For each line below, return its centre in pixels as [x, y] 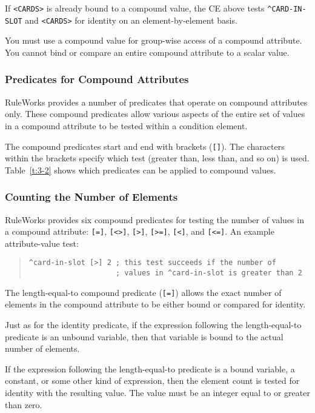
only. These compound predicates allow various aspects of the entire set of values [155, 114]
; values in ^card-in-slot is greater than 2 [209, 273]
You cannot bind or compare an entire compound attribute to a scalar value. [147, 52]
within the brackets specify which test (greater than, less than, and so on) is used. [157, 158]
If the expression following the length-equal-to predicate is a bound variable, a [150, 368]
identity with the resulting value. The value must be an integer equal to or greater [157, 392]
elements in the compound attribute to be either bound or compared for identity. [155, 304]
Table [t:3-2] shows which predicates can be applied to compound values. [141, 170]
